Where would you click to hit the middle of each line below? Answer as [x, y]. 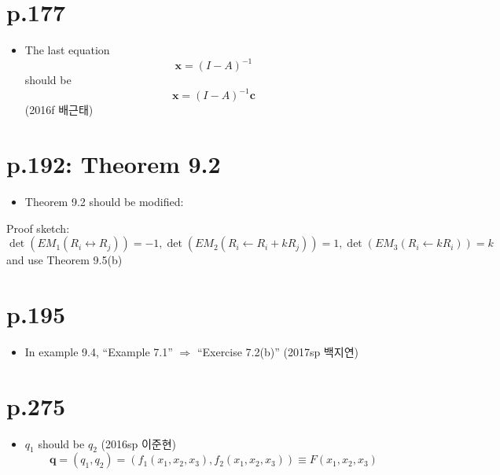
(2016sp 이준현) [138, 443]
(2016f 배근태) [59, 110]
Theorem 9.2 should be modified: [104, 202]
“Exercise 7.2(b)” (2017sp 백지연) [278, 351]
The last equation [67, 50]
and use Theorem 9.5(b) [64, 260]
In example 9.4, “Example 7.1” [99, 351]
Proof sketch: [38, 228]
